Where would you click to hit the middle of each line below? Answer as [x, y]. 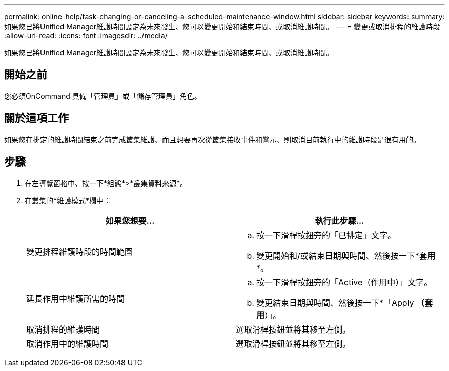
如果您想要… [130, 221]
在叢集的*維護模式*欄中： [68, 200]
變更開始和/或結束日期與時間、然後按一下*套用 [346, 255]
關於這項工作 [36, 118]
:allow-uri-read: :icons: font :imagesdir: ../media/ [86, 36]
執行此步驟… [340, 221]
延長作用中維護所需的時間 [76, 298]
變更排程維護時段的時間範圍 [80, 251]
